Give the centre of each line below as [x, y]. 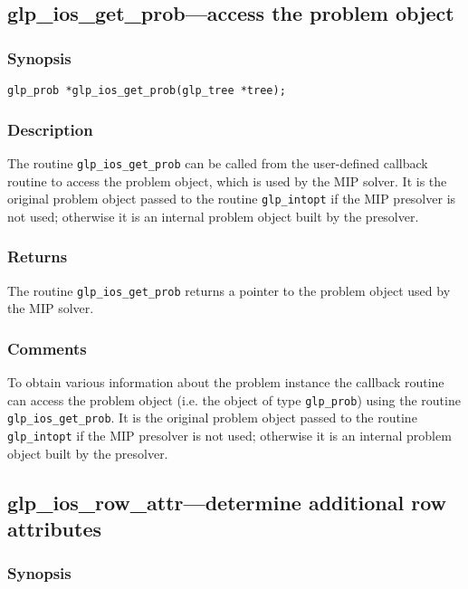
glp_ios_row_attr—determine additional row [227, 502]
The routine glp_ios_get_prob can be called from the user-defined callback [218, 162]
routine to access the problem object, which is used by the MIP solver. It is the [227, 180]
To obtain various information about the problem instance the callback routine [226, 382]
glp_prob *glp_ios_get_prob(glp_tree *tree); [147, 90]
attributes [54, 528]
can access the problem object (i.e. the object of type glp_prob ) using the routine [234, 399]
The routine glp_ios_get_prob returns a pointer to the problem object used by [229, 290]
